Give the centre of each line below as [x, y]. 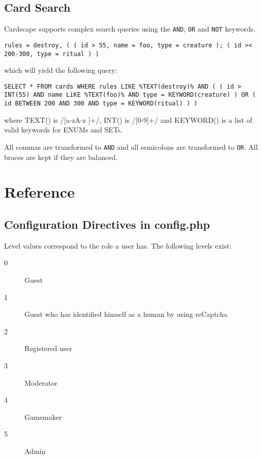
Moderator [41, 382]
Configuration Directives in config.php [107, 224]
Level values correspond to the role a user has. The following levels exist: [118, 245]
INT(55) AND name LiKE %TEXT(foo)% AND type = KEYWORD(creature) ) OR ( [130, 95]
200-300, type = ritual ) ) [52, 54]
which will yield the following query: [61, 70]
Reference [40, 192]
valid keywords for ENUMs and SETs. [63, 130]
